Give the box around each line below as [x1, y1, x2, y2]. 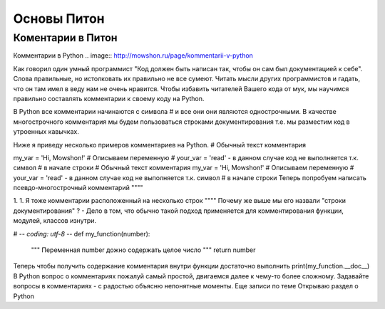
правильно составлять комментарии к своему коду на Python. [13, 94, 205, 103]
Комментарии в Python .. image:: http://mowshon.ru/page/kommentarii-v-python [13, 51, 253, 60]
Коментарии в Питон [13, 31, 118, 44]
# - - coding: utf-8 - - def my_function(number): [13, 229, 150, 238]
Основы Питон [13, 11, 105, 26]
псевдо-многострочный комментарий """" [13, 184, 143, 192]
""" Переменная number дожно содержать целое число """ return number [31, 246, 256, 254]
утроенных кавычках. [13, 127, 80, 136]
